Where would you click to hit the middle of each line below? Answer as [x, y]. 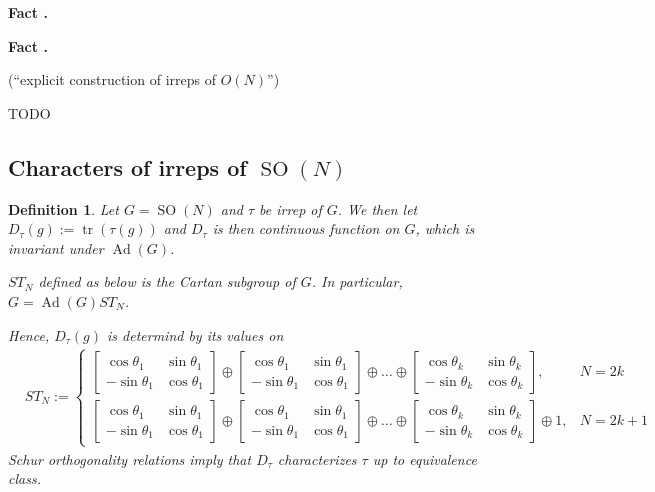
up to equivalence [424, 458]
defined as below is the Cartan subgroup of [167, 281]
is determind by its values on [195, 334]
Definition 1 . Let [63, 208]
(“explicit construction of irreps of [112, 79]
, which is [445, 228]
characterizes [317, 458]
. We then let [377, 208]
